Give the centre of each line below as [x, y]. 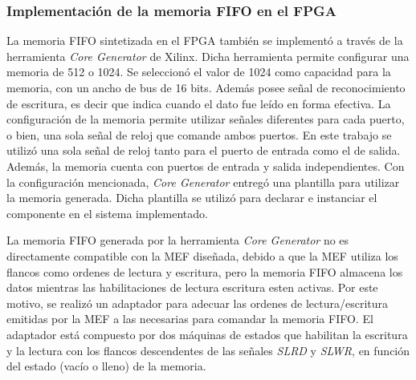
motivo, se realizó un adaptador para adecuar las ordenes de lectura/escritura [198, 303]
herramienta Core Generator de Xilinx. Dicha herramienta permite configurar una [208, 56]
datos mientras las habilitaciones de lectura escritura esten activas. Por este [192, 287]
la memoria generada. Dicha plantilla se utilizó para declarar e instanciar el [192, 198]
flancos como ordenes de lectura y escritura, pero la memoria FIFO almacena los [205, 271]
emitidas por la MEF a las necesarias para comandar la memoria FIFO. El [190, 319]
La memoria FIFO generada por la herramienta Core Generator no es [178, 240]
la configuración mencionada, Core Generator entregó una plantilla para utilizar [203, 182]
